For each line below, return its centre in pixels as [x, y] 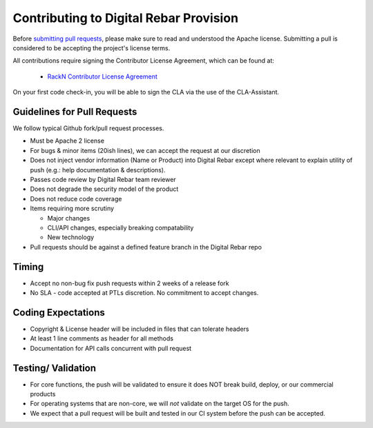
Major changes [69, 218]
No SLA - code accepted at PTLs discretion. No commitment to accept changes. [144, 293]
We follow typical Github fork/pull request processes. [88, 128]
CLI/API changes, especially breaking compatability [121, 227]
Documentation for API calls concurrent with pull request [111, 348]
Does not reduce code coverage [76, 198]
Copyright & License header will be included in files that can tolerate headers [140, 329]
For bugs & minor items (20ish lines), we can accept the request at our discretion [145, 150]
